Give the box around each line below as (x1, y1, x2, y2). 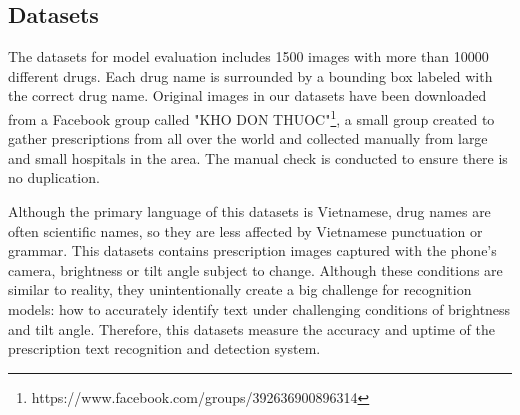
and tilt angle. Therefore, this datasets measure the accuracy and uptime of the (8, 318, 495, 339)
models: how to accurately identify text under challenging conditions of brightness (8, 298, 511, 319)
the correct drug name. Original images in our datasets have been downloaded (8, 85, 487, 106)
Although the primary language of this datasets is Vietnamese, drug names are (8, 201, 491, 222)
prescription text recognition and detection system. (8, 338, 321, 359)
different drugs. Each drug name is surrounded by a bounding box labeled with (8, 65, 493, 86)
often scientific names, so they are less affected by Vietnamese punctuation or (8, 220, 483, 241)
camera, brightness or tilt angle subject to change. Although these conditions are (8, 259, 503, 280)
